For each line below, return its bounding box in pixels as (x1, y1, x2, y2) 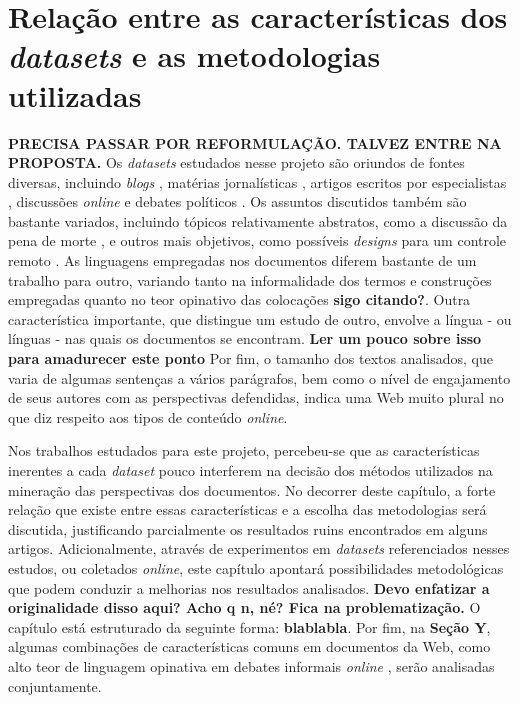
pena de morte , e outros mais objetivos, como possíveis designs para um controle (8, 230, 507, 251)
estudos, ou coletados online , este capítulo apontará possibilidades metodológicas (8, 557, 504, 578)
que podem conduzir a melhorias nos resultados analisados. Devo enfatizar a (8, 577, 490, 598)
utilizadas (8, 74, 142, 115)
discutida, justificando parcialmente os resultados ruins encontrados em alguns (8, 518, 488, 539)
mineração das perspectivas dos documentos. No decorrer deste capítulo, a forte (8, 479, 496, 500)
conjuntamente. (8, 675, 102, 696)
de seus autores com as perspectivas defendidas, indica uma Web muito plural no (8, 387, 504, 408)
